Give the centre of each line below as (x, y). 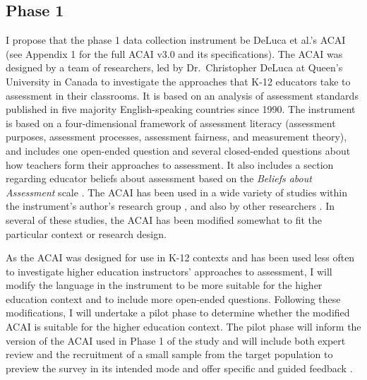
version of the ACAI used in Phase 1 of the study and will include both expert (176, 340)
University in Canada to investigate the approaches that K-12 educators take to (178, 81)
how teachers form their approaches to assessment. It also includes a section (170, 164)
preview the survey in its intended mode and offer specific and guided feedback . (179, 368)
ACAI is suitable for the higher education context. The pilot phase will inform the (183, 327)
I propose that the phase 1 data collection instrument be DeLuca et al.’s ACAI (176, 40)
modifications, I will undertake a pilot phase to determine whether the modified (178, 313)
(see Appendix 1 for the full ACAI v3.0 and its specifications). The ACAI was (174, 53)
